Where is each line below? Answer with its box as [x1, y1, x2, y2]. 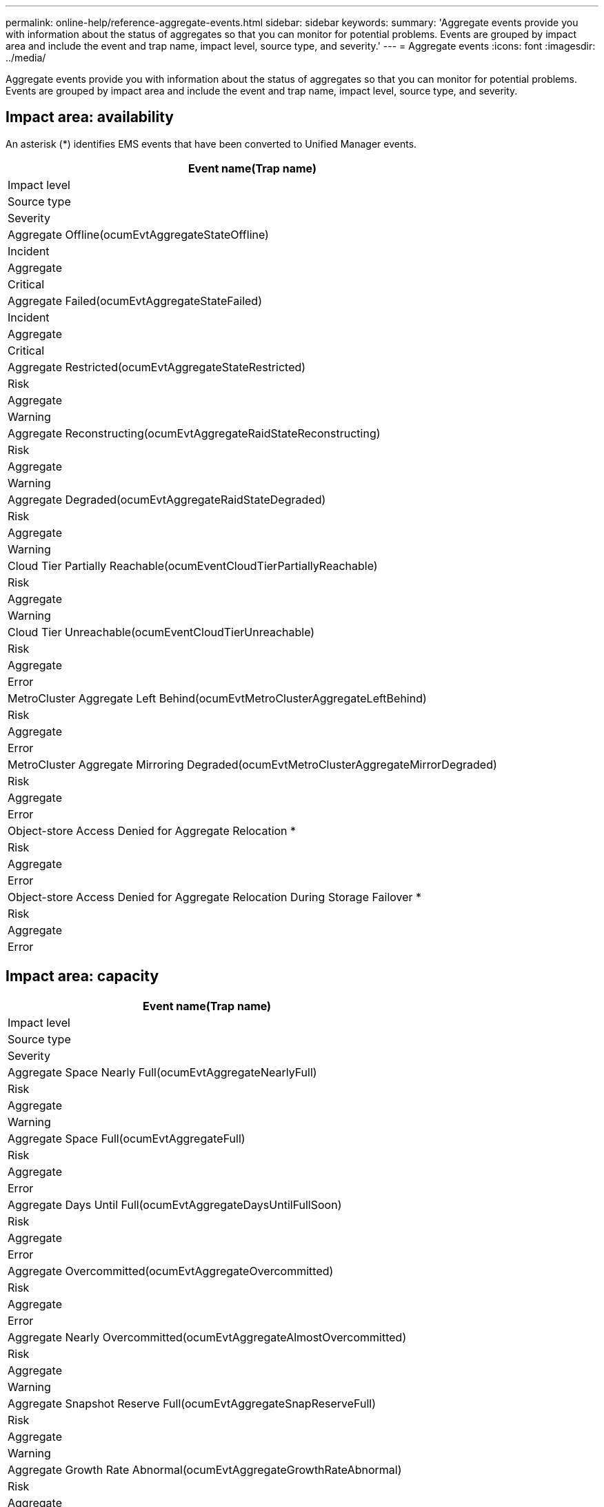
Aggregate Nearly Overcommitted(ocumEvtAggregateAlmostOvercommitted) [8, 1330, 407, 1344]
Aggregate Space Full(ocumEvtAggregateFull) [8, 1131, 245, 1145]
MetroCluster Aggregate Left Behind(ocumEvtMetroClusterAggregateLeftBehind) [8, 691, 427, 705]
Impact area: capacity [6, 967, 159, 985]
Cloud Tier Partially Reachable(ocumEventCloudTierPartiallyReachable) [8, 558, 378, 573]
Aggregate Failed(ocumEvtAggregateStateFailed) [8, 293, 262, 308]
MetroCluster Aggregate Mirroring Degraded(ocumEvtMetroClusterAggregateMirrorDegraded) [8, 757, 497, 771]
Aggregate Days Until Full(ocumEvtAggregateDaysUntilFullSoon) [8, 1197, 342, 1212]
